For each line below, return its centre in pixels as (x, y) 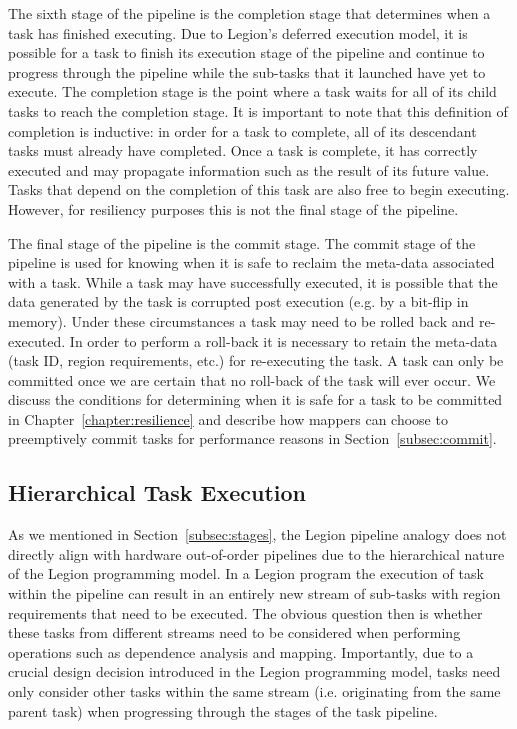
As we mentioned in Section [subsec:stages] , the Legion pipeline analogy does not (257, 534)
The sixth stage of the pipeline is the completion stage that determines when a (249, 13)
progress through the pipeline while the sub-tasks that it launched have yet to (247, 71)
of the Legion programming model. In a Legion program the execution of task (246, 573)
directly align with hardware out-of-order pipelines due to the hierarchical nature (256, 553)
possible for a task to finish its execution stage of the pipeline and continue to (246, 52)
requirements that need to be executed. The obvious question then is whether (245, 612)
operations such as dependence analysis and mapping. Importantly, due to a (241, 651)
